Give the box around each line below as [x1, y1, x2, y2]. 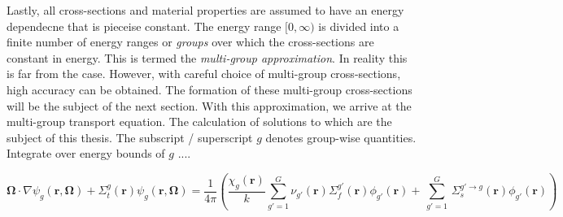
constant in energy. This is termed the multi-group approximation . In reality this [7, 49, 408, 66]
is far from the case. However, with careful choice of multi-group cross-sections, [7, 65, 401, 82]
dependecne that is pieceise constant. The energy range [7, 17, 281, 34]
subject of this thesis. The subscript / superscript [7, 128, 253, 145]
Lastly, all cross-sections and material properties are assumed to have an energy [7, 2, 404, 18]
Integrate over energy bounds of [7, 145, 165, 162]
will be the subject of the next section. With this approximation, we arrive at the [7, 97, 412, 114]
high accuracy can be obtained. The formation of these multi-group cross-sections [7, 80, 412, 98]
